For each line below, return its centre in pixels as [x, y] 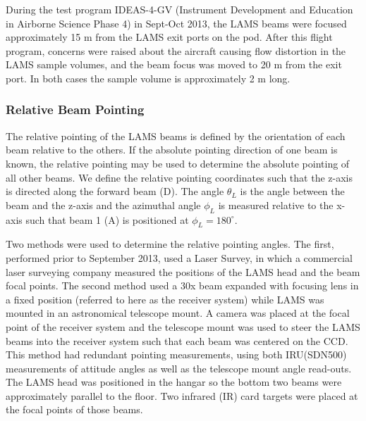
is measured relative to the [276, 205]
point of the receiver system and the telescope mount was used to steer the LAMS [183, 326]
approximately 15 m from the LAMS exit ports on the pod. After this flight [169, 37]
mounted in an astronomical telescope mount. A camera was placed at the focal [178, 313]
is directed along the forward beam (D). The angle [115, 191]
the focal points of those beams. [74, 409]
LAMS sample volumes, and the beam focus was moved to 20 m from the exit [174, 64]
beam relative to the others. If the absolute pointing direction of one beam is [172, 150]
